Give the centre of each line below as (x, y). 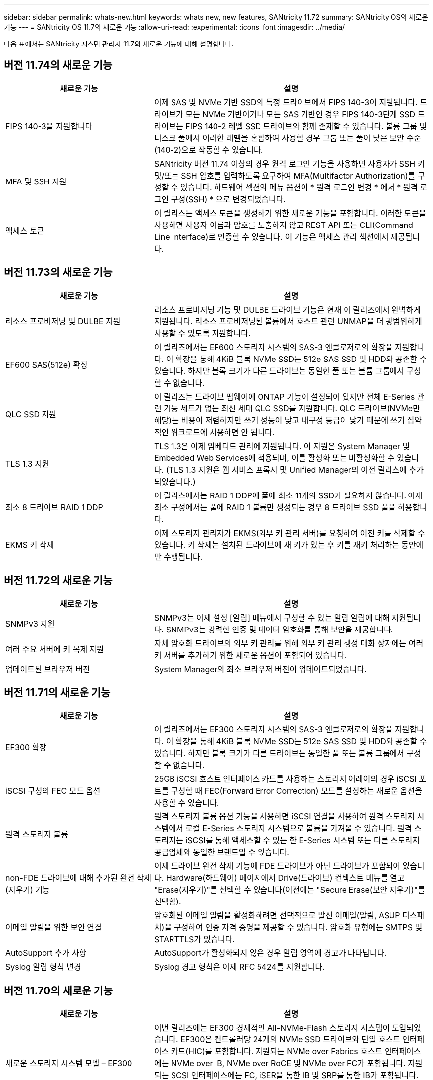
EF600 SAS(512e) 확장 (46, 365)
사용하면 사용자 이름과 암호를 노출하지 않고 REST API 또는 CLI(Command (283, 225)
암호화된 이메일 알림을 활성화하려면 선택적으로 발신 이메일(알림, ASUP (277, 916)
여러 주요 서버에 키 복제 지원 (55, 649)
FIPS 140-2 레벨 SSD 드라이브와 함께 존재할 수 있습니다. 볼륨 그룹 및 (306, 126)
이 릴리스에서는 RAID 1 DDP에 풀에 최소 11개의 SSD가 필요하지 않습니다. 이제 (288, 495)
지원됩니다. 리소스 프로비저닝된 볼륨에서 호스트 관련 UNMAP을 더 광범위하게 (288, 321)
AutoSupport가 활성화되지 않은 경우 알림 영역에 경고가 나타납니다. (270, 953)
